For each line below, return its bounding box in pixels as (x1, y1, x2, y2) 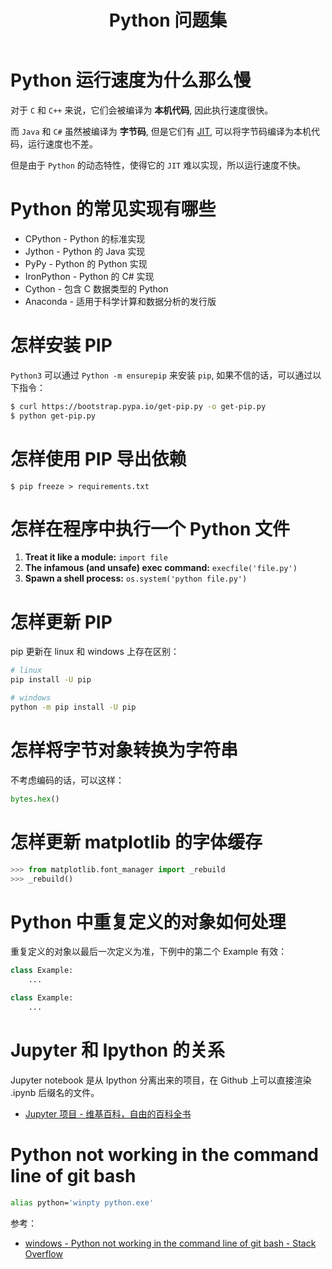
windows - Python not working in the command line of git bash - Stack (24, 1237, 317, 1249)
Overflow (24, 1247, 63, 1260)
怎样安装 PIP (10, 334, 113, 357)
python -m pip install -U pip (10, 702, 137, 712)
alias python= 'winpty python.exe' (10, 1197, 155, 1208)
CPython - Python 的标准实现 (24, 232, 146, 245)
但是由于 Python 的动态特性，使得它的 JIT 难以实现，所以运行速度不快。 (10, 159, 307, 171)
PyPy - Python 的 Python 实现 (24, 257, 148, 270)
